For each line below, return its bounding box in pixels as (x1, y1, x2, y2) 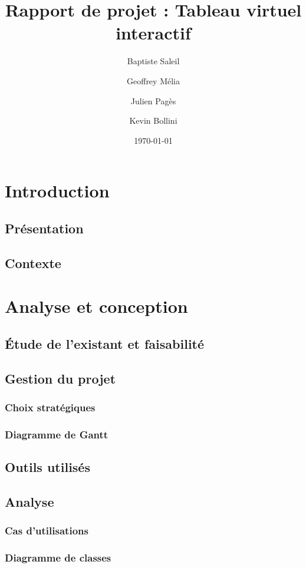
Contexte (5, 253, 61, 272)
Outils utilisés (5, 458, 90, 476)
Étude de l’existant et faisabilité (5, 334, 205, 352)
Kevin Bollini (129, 114, 177, 127)
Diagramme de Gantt (5, 427, 108, 441)
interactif (116, 21, 191, 45)
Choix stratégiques (5, 399, 96, 414)
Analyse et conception (5, 294, 188, 318)
